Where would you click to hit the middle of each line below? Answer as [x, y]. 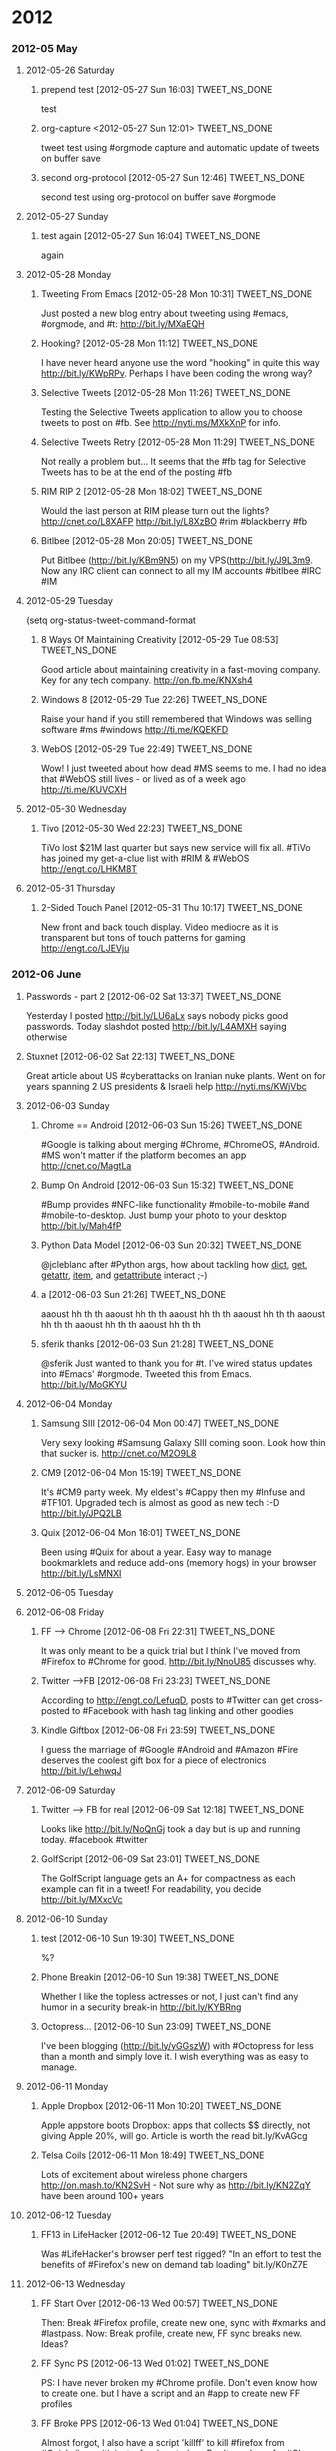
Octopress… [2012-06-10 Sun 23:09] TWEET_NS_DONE [156, 2026]
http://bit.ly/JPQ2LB [81, 1513]
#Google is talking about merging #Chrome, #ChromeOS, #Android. [180, 1144]
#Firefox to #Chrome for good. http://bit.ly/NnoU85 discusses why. [178, 1661]
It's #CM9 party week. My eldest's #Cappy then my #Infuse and [173, 1492]
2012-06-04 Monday [69, 1403]
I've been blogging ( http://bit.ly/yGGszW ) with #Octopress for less [177, 2045]
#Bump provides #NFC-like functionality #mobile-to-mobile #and [175, 1204]
